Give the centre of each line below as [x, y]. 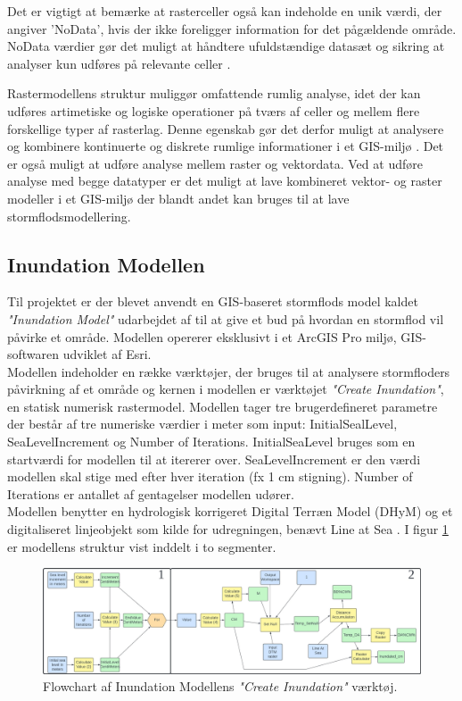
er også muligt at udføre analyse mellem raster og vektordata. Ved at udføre [215, 163]
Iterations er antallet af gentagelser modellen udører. [151, 493]
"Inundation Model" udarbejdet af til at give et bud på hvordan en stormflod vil [226, 318]
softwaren [33, 354]
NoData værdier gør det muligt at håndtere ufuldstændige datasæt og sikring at [226, 46]
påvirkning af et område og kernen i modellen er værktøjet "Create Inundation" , [226, 389]
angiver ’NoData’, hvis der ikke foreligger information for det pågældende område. [232, 28]
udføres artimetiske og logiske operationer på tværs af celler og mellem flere [214, 110]
